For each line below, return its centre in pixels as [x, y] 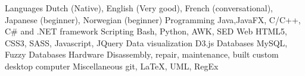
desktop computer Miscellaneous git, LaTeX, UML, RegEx [112, 66]
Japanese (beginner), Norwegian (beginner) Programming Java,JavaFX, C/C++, [153, 19]
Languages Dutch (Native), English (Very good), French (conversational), [139, 8]
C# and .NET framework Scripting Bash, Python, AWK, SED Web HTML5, [146, 31]
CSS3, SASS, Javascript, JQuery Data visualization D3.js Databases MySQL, [146, 42]
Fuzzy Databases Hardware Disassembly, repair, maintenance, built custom [142, 54]
